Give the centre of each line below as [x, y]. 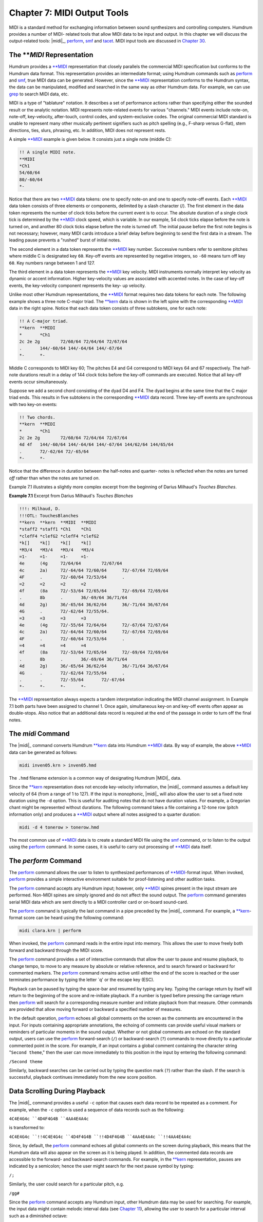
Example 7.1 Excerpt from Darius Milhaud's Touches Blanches [71, 496]
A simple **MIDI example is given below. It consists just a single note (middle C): [90, 139]
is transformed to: [27, 1128]
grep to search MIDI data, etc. [39, 94]
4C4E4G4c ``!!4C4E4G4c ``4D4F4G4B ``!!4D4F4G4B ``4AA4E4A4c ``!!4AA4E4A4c [100, 1137]
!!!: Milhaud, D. [40, 509]
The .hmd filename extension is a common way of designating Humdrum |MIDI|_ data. [95, 778]
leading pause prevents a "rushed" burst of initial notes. [65, 240]
